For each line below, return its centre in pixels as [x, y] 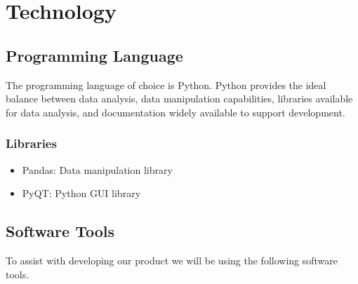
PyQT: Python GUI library [81, 193]
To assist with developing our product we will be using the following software [172, 260]
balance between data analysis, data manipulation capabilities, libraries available [179, 99]
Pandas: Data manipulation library [97, 169]
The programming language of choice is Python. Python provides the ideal [166, 84]
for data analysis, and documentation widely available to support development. [175, 112]
